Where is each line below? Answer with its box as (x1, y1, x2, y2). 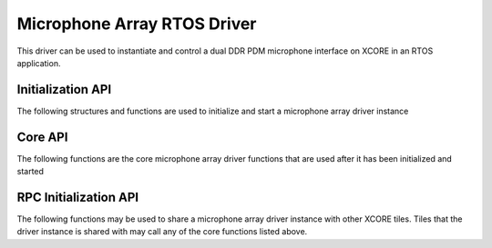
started (16, 166, 45, 177)
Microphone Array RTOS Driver (16, 14, 257, 34)
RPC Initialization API (16, 189, 139, 204)
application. (16, 57, 61, 68)
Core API (16, 129, 68, 144)
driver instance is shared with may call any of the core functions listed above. (16, 226, 308, 237)
